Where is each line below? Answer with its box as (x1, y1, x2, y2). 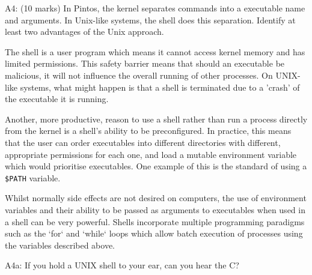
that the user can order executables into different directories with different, (5, 136, 281, 148)
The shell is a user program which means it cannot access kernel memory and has (5, 45, 305, 58)
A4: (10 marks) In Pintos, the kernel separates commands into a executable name (5, 2, 305, 14)
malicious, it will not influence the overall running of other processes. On (5, 68, 273, 81)
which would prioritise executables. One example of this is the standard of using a (5, 160, 307, 172)
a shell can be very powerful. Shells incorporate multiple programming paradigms (5, 215, 305, 228)
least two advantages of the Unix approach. (5, 25, 164, 38)
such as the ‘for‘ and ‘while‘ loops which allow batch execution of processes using (5, 227, 303, 240)
